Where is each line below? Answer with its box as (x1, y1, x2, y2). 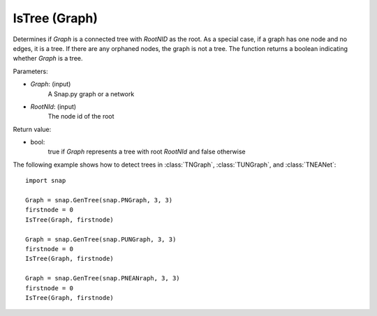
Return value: (13, 125, 52, 133)
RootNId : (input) (30, 102, 77, 111)
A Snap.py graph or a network (47, 89, 135, 98)
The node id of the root (47, 112, 114, 121)
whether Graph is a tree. (13, 54, 83, 63)
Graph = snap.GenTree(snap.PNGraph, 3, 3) (25, 196, 173, 204)
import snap (25, 176, 66, 185)
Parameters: (13, 67, 48, 75)
